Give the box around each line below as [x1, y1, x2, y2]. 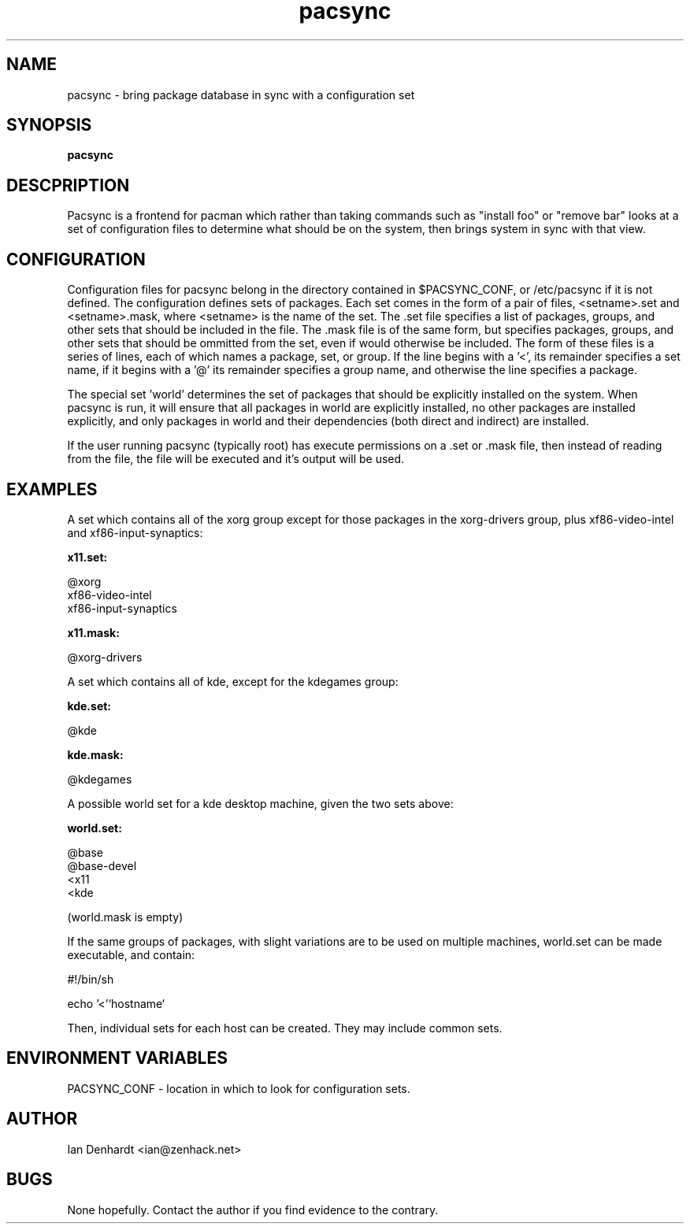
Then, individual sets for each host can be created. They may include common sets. [67, 1021, 503, 1035]
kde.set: [67, 698, 112, 713]
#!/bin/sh [67, 972, 114, 986]
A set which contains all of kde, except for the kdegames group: [67, 674, 399, 688]
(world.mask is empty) [67, 910, 184, 924]
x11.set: [67, 550, 108, 564]
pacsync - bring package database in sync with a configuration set [67, 87, 415, 102]
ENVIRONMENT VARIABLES [6, 1048, 228, 1069]
